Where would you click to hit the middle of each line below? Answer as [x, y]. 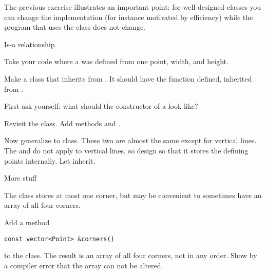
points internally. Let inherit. [50, 160]
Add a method [27, 222]
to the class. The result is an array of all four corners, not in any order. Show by [131, 255]
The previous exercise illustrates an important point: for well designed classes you [133, 7]
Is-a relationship [30, 44]
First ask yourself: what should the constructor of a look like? [101, 106]
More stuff [21, 178]
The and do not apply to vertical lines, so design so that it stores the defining [126, 150]
